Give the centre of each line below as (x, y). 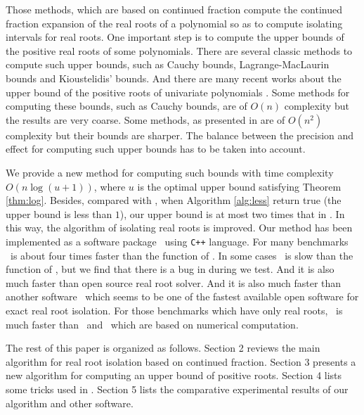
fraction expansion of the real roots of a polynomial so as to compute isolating (174, 23)
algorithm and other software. (70, 403)
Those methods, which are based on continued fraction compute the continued (174, 9)
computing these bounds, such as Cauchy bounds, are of (126, 106)
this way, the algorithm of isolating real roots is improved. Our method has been (179, 228)
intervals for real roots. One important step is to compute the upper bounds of (175, 37)
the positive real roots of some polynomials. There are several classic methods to (179, 50)
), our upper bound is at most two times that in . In (232, 213)
